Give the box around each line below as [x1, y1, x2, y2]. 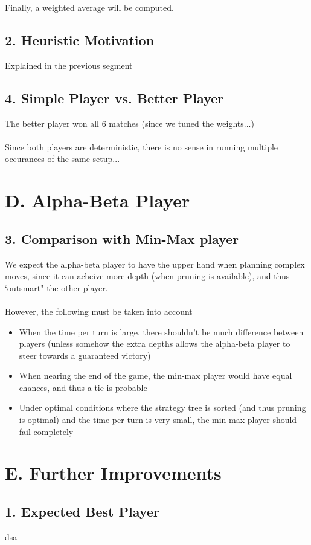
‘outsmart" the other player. [5, 281, 108, 294]
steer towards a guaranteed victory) [19, 349, 151, 361]
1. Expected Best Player [5, 502, 159, 521]
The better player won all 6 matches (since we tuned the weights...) [5, 117, 254, 129]
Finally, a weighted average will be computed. [5, 1, 174, 13]
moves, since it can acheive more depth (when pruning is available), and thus [5, 269, 290, 282]
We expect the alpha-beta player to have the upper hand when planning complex [5, 257, 305, 270]
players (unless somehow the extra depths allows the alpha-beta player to [19, 337, 290, 350]
